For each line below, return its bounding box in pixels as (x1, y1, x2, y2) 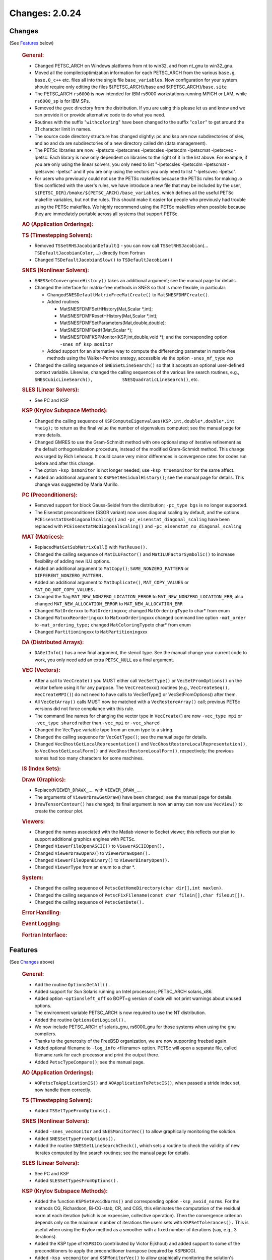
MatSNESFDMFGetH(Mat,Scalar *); (59, 327, 133, 333)
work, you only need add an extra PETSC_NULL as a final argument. (34, 657, 174, 663)
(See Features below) (9, 40, 54, 46)
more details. (34, 432, 62, 438)
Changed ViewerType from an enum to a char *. (34, 864, 135, 870)
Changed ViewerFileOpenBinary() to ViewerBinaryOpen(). (34, 857, 171, 863)
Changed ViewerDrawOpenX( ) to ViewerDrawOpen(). (34, 850, 151, 856)
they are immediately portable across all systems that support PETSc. (34, 211, 179, 217)
